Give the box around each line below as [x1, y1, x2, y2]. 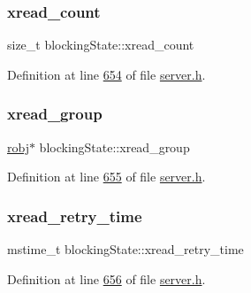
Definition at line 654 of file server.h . [7, 65, 206, 83]
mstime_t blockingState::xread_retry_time [7, 240, 244, 258]
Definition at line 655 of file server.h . [7, 167, 206, 186]
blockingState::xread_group [39, 137, 190, 156]
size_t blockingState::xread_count [7, 35, 194, 54]
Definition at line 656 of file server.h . [7, 269, 206, 288]
